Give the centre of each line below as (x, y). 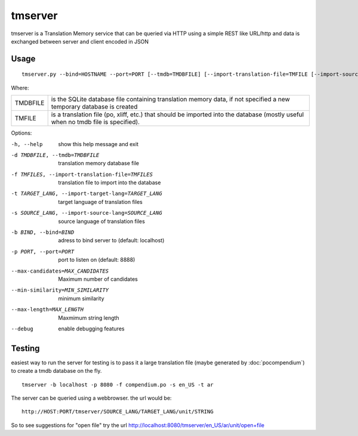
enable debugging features (91, 329)
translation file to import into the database (109, 183)
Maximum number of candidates (98, 279)
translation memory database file (99, 163)
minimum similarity (81, 298)
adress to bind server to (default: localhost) (111, 240)
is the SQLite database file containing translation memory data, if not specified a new (171, 100)
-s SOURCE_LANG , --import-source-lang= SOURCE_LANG (87, 213)
